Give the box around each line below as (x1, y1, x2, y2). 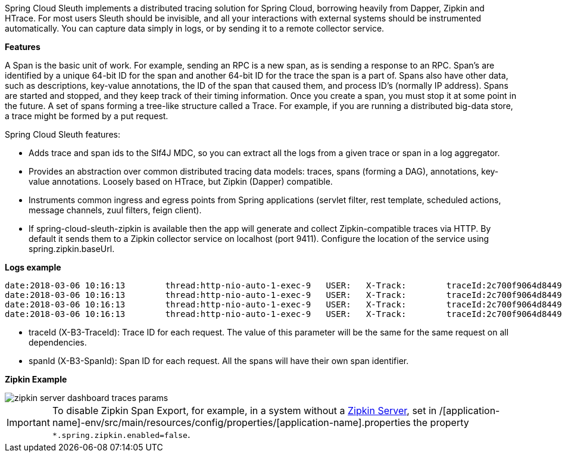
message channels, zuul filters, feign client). (29, 205, 202, 215)
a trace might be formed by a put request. (5, 111, 168, 121)
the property (413, 416, 469, 428)
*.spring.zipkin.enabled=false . (52, 428, 191, 440)
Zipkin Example (5, 374, 67, 384)
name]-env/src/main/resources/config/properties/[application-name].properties (52, 416, 411, 428)
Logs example (5, 262, 61, 272)
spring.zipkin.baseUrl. (29, 244, 115, 254)
